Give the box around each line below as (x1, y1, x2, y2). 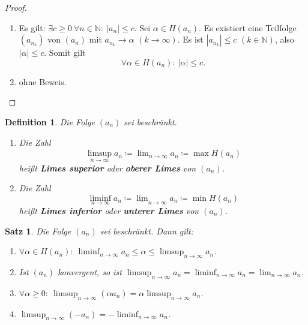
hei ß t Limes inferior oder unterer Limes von (19, 204, 199, 216)
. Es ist (177, 33, 204, 46)
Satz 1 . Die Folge (5, 224, 71, 237)
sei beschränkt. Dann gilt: (100, 224, 194, 237)
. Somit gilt (44, 46, 86, 59)
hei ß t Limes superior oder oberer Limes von (19, 161, 196, 174)
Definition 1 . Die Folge (5, 115, 95, 128)
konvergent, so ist (58, 265, 122, 278)
